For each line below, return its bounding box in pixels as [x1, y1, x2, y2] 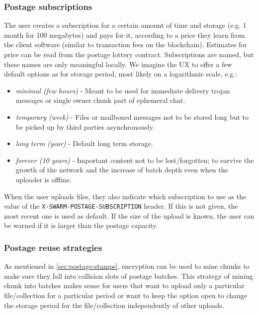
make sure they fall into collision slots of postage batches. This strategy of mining [4, 270, 253, 281]
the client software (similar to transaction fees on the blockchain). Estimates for [4, 39, 247, 50]
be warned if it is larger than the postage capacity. [4, 220, 158, 231]
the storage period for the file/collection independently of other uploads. [4, 300, 224, 310]
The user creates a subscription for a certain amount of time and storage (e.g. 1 [4, 20, 247, 30]
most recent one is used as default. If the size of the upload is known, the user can [4, 210, 255, 221]
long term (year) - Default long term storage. [15, 138, 153, 149]
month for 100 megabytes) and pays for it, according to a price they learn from [4, 29, 245, 40]
